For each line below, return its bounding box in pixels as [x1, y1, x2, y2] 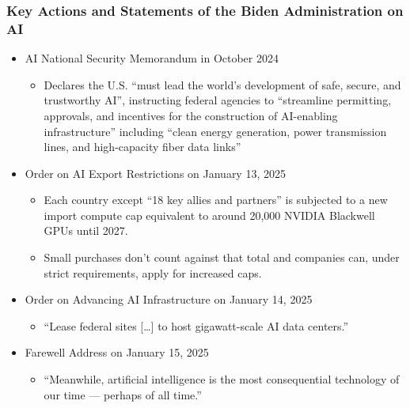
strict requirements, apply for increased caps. [44, 264, 262, 281]
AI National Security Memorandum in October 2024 [25, 50, 279, 66]
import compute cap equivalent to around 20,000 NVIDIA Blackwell [44, 206, 375, 223]
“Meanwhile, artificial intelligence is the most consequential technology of [44, 371, 400, 387]
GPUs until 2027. [44, 222, 128, 239]
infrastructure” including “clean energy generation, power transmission [44, 123, 387, 139]
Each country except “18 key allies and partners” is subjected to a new [44, 191, 388, 208]
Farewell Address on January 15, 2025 [25, 344, 209, 361]
